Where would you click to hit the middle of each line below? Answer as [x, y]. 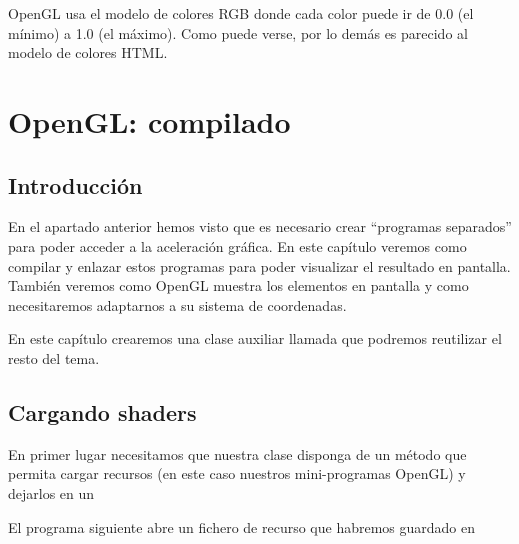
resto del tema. [54, 357]
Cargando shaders [102, 411]
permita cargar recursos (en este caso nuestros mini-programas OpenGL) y [237, 473]
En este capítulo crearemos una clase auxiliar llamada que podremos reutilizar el [255, 338]
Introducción [75, 184]
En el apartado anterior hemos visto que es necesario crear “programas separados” [260, 226]
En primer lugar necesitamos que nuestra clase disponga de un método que [237, 453]
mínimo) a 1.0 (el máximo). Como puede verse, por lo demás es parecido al [238, 32]
